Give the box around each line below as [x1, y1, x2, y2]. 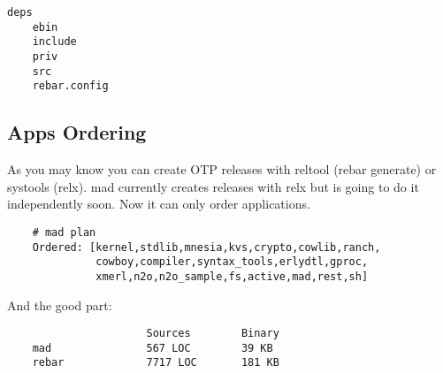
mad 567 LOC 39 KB [32, 341, 273, 354]
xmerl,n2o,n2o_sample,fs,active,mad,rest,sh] [95, 270, 369, 283]
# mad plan [32, 225, 96, 239]
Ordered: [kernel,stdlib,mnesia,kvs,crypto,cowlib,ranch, [32, 240, 381, 254]
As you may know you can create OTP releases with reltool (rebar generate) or [7, 160, 437, 179]
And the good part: [7, 295, 112, 314]
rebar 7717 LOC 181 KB [32, 356, 279, 369]
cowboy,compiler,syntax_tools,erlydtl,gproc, [95, 255, 369, 269]
